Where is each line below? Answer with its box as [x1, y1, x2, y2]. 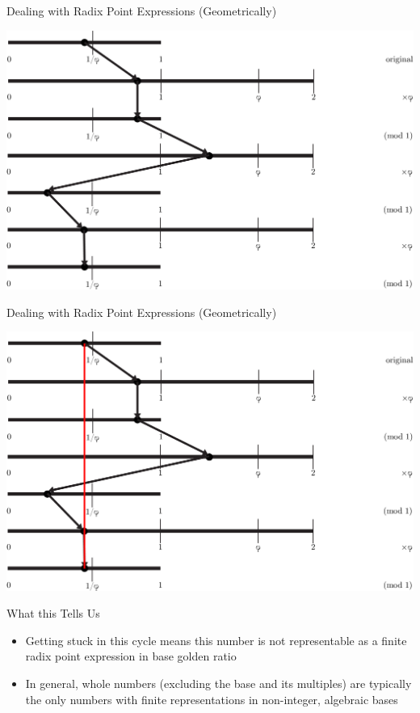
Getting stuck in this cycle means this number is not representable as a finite [25, 631, 407, 648]
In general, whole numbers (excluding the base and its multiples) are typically [25, 674, 412, 691]
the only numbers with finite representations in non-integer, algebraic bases [25, 690, 398, 707]
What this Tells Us [6, 605, 100, 622]
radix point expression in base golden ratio [25, 648, 237, 664]
